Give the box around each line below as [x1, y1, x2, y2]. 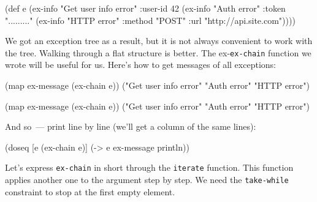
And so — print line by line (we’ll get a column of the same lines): [5, 120, 256, 133]
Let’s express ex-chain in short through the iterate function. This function [5, 161, 294, 174]
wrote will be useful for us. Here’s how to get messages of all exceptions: [5, 58, 276, 71]
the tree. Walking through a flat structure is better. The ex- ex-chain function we [5, 46, 311, 59]
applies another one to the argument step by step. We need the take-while [5, 173, 289, 186]
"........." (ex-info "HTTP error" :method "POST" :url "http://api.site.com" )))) [5, 13, 296, 26]
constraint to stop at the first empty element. [5, 185, 175, 198]
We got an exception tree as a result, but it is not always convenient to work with [5, 34, 313, 47]
